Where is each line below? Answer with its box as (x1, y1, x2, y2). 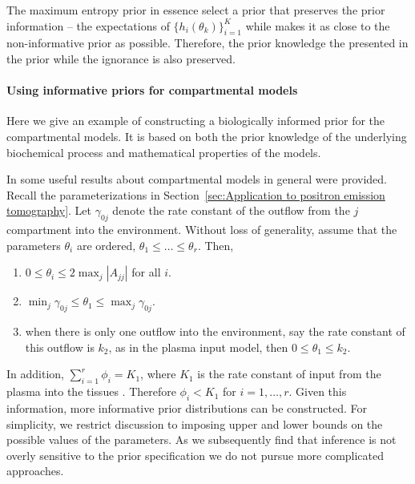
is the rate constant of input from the (197, 365, 381, 382)
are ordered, (76, 236, 136, 253)
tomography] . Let (6, 202, 92, 219)
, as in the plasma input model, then (108, 338, 288, 355)
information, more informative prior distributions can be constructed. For (6, 399, 367, 416)
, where (140, 365, 176, 382)
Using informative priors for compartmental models (6, 82, 298, 99)
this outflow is (25, 338, 95, 355)
